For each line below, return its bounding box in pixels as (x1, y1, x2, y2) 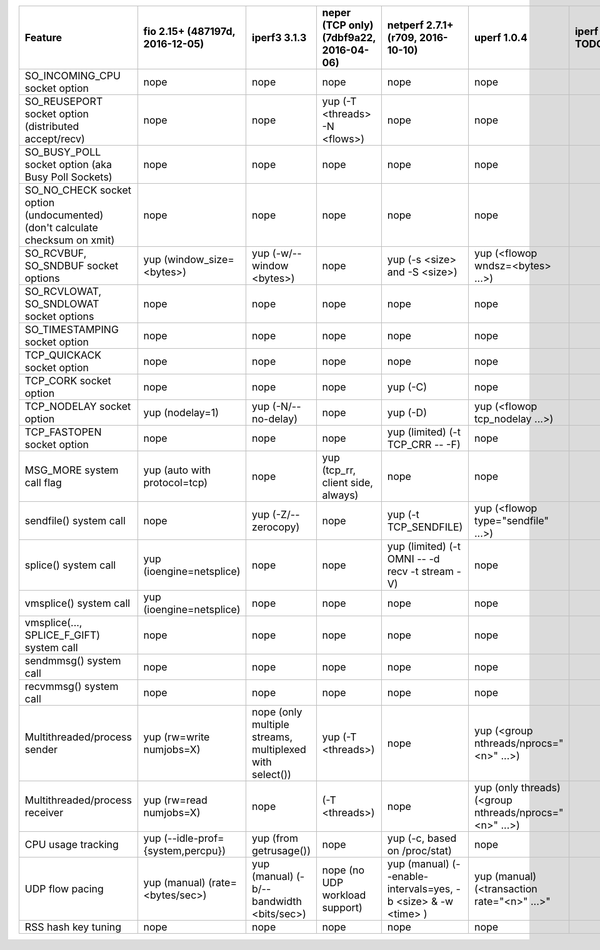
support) (321, 901, 363, 914)
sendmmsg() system (24, 654, 122, 667)
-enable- (386, 870, 429, 883)
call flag (24, 476, 62, 489)
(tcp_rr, (321, 463, 357, 477)
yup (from (251, 831, 299, 845)
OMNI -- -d (386, 552, 440, 565)
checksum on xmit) (24, 233, 115, 247)
